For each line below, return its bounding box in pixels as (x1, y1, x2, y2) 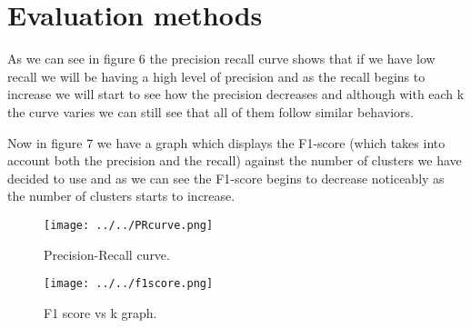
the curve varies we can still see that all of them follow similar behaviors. (7, 102, 414, 121)
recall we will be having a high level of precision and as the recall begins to (7, 66, 426, 85)
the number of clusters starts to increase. (7, 186, 235, 205)
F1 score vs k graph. (44, 303, 157, 322)
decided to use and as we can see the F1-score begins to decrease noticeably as (7, 168, 445, 187)
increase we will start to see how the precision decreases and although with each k (7, 84, 465, 104)
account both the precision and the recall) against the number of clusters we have (7, 151, 462, 170)
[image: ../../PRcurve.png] (44, 218, 214, 232)
